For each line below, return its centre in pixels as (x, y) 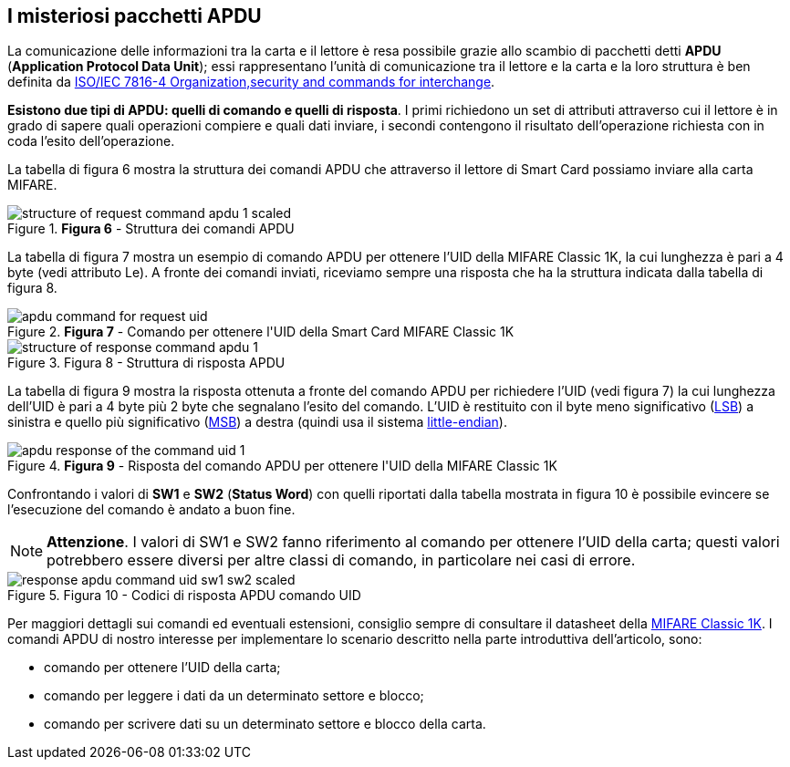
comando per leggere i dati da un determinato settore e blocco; (234, 696)
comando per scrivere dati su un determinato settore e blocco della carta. (265, 724)
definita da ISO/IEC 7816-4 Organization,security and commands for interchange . (251, 82)
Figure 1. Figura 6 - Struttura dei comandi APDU (151, 229)
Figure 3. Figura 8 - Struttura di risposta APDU (146, 363)
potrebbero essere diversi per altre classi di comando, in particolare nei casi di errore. (341, 560)
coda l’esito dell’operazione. (91, 141)
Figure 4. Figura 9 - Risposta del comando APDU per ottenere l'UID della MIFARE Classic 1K (282, 466)
